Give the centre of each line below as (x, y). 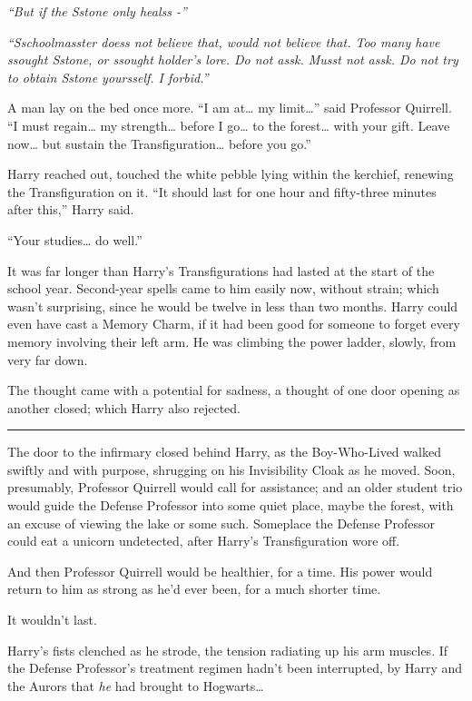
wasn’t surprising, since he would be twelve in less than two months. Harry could (233, 306)
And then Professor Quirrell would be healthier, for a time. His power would (220, 571)
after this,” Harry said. (71, 209)
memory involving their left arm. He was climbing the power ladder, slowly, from (232, 341)
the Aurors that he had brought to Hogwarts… (136, 685)
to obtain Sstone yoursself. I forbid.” (108, 77)
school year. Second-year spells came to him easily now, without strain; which (223, 288)
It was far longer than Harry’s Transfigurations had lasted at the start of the (221, 270)
